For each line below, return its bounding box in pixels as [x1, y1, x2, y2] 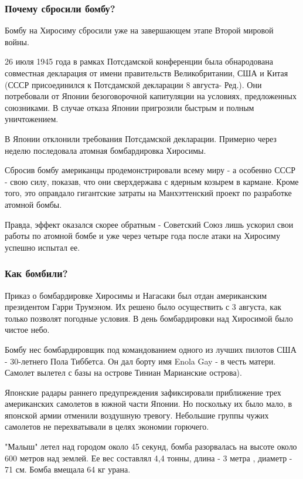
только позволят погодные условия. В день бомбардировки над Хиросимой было [5, 312, 293, 324]
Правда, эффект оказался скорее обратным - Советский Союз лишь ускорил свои [5, 218, 294, 230]
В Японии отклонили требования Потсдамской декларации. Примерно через [5, 132, 277, 144]
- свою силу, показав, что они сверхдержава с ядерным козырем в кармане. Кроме [5, 175, 299, 187]
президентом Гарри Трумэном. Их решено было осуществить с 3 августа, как [5, 301, 281, 313]
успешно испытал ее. [5, 241, 80, 253]
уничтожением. [5, 113, 59, 125]
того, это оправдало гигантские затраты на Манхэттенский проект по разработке [5, 187, 292, 199]
